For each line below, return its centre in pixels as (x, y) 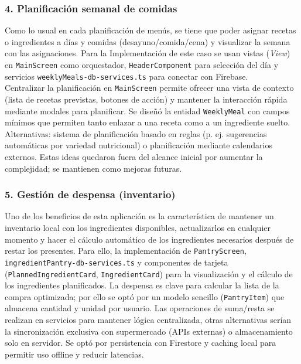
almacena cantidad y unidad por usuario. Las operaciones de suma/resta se (140, 308)
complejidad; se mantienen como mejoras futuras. (93, 168)
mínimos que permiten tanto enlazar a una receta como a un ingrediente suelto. (148, 122)
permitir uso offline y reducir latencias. (74, 354)
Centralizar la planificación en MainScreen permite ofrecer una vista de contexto (149, 88)
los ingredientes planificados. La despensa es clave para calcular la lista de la (142, 285)
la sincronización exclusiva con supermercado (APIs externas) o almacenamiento (149, 331)
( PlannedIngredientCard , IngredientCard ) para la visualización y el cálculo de (149, 273)
